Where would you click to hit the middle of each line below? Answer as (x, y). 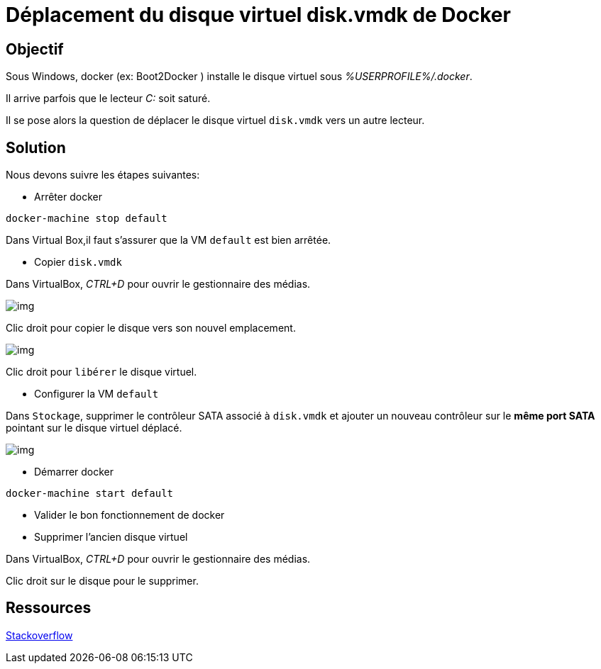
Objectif (35, 49)
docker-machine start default (90, 494)
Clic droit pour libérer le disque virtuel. (101, 372)
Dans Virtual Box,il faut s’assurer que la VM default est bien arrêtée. (169, 240)
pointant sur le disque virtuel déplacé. (94, 428)
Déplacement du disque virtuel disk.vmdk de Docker (258, 15)
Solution (36, 147)
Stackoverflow (39, 635)
